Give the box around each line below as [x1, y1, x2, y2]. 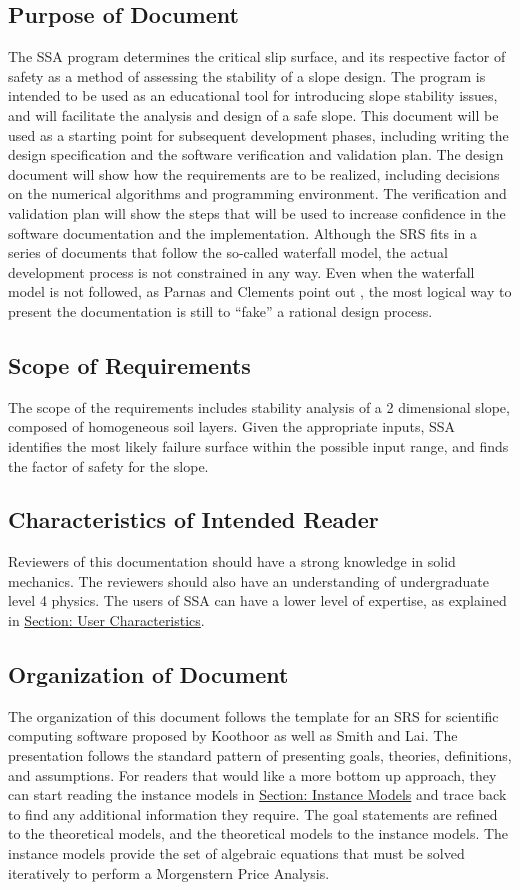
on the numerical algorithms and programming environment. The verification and [8, 183, 507, 204]
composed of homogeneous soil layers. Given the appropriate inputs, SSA [8, 416, 456, 437]
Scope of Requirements [8, 349, 251, 380]
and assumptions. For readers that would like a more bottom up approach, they [8, 764, 497, 785]
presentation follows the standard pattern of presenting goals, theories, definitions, [8, 745, 512, 766]
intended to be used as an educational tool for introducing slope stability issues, [8, 85, 498, 106]
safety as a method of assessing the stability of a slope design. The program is [8, 65, 486, 86]
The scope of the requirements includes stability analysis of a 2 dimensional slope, [8, 396, 510, 417]
